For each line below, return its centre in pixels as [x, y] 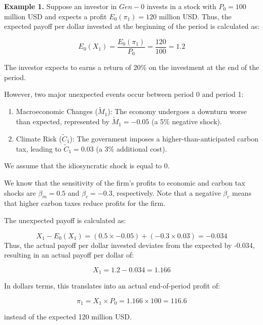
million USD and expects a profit [55, 16]
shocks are [20, 192]
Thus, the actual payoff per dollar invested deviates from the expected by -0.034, [129, 245]
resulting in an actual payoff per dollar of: [69, 255]
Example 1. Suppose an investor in [61, 6]
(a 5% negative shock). [186, 121]
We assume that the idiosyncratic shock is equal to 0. [87, 166]
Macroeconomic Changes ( [57, 111]
